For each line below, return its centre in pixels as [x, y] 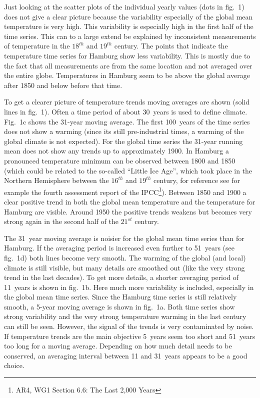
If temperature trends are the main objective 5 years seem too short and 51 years [130, 336]
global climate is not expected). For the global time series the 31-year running [123, 141]
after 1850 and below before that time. [63, 85]
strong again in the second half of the [61, 221]
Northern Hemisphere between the [56, 180]
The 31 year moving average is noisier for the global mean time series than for [124, 238]
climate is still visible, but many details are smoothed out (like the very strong [124, 267]
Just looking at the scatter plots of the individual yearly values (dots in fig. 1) [124, 6]
